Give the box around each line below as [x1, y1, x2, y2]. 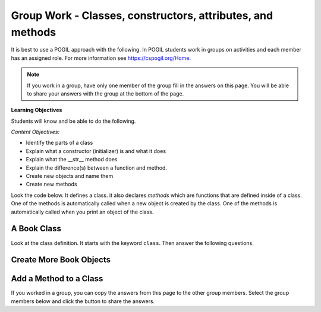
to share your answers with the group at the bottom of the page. [27, 90, 184, 97]
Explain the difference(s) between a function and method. [26, 164, 168, 171]
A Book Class [11, 224, 62, 234]
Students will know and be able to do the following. [11, 117, 136, 125]
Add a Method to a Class [11, 273, 103, 284]
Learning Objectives [11, 107, 62, 114]
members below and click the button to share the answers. [11, 297, 155, 305]
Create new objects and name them [26, 173, 114, 180]
